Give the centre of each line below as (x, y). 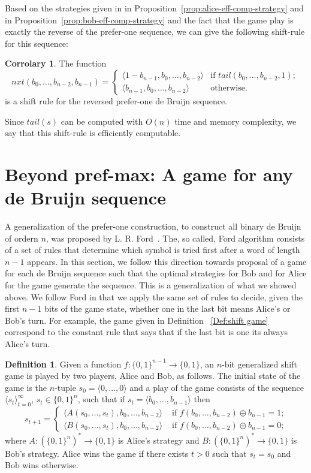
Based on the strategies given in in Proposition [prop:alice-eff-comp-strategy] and (154, 8)
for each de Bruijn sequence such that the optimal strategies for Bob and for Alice (156, 273)
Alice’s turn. (28, 344)
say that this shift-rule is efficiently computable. (93, 133)
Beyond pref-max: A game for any (149, 174)
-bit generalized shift (259, 364)
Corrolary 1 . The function (56, 63)
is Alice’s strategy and (158, 440)
